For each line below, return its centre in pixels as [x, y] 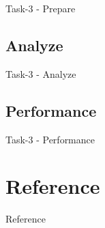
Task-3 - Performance [50, 139]
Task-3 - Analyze [41, 73]
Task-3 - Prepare [41, 8]
